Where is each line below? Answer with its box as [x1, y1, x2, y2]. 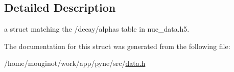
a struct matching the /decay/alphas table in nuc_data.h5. [4, 23, 190, 34]
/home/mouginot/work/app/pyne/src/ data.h [4, 58, 146, 68]
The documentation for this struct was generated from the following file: [4, 40, 230, 51]
